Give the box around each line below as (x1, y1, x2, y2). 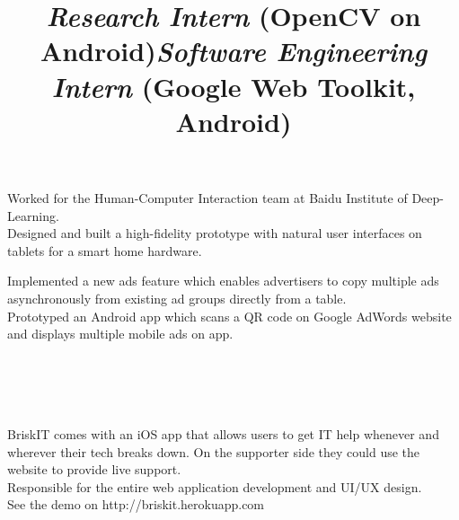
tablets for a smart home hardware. (7, 241, 202, 260)
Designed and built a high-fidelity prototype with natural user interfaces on (7, 224, 422, 242)
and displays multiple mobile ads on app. (7, 324, 234, 343)
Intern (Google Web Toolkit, (51, 67, 416, 105)
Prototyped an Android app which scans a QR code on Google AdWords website (7, 306, 452, 325)
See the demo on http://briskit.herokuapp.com (7, 495, 265, 514)
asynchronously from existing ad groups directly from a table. (7, 288, 347, 307)
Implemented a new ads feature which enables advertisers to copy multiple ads (7, 271, 439, 290)
